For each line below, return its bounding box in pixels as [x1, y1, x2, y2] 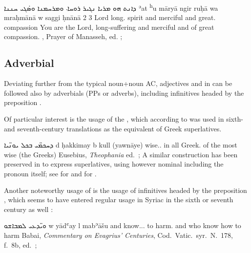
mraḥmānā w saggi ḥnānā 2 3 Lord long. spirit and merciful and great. [4, 12, 216, 22]
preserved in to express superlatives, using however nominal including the [4, 159, 224, 169]
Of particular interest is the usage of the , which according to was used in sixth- [4, 114, 243, 124]
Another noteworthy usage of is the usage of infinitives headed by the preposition [4, 185, 247, 195]
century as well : [4, 204, 53, 214]
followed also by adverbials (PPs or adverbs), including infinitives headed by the [4, 87, 244, 98]
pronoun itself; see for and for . [4, 168, 97, 178]
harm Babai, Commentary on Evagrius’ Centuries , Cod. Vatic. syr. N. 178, [4, 230, 233, 240]
